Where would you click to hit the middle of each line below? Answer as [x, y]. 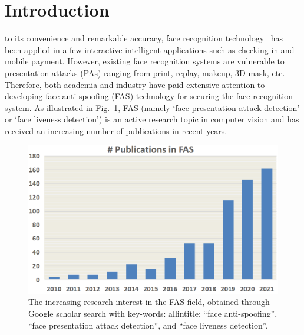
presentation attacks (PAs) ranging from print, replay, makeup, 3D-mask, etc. [145, 72]
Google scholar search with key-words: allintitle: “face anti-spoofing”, [153, 313]
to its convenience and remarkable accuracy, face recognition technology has [144, 38]
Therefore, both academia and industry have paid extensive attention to [135, 84]
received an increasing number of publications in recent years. [116, 130]
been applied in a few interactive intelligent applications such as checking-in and [150, 49]
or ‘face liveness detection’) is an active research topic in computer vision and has [152, 119]
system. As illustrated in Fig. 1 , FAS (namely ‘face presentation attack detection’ [152, 107]
